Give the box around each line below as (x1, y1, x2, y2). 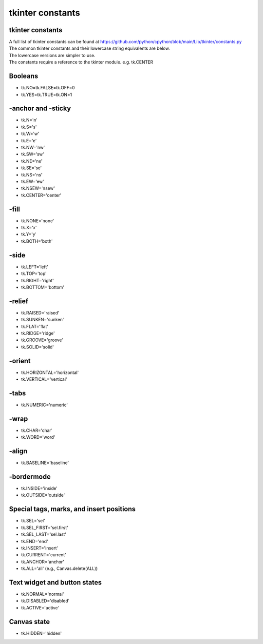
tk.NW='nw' (21, 144, 45, 150)
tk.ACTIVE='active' (21, 605, 59, 610)
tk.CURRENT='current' (21, 552, 67, 558)
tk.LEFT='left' (21, 264, 48, 270)
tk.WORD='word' (21, 434, 56, 440)
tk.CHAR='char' (21, 427, 53, 433)
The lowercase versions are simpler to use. (9, 52, 95, 58)
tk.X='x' (21, 225, 37, 231)
